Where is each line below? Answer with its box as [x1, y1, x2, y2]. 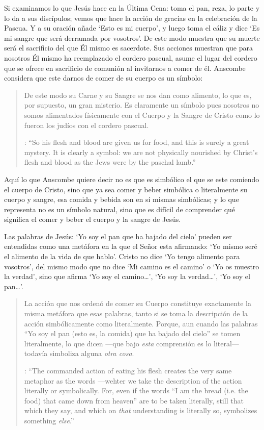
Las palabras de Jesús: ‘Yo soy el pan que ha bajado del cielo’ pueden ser [4, 231, 232, 241]
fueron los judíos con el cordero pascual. [24, 119, 149, 130]
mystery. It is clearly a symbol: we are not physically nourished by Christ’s [24, 146, 258, 157]
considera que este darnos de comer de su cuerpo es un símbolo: [4, 72, 203, 83]
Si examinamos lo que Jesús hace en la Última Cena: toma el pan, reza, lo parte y [4, 3, 260, 13]
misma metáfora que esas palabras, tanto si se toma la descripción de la [24, 308, 248, 319]
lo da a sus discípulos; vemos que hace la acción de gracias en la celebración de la [4, 12, 257, 23]
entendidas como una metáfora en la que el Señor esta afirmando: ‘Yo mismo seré [4, 241, 257, 251]
